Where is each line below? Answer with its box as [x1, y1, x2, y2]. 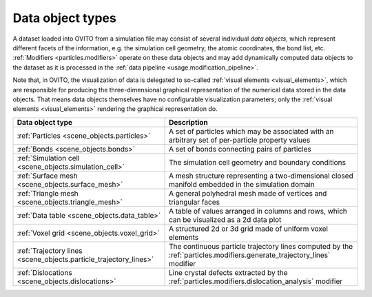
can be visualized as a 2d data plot [169, 214, 282, 224]
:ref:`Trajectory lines [17, 245, 83, 255]
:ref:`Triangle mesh [17, 188, 79, 198]
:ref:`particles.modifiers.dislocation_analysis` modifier [169, 276, 343, 286]
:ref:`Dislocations [17, 267, 72, 277]
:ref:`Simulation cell [17, 153, 80, 163]
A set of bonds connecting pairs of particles [169, 144, 311, 154]
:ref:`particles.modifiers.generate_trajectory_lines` [169, 250, 331, 260]
